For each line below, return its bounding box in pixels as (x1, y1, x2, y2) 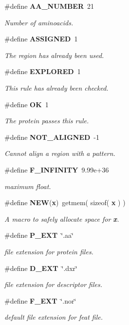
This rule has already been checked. (4, 82, 109, 93)
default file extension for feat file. (4, 312, 103, 322)
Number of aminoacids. (4, 17, 74, 27)
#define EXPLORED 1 (4, 66, 81, 76)
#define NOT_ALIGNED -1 (4, 132, 99, 142)
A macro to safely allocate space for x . (4, 213, 119, 224)
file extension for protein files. (4, 246, 93, 256)
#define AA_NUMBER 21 (4, 1, 94, 11)
